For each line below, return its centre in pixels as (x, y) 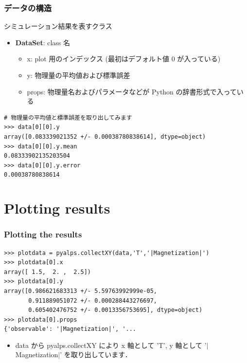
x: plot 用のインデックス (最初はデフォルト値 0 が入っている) (124, 59)
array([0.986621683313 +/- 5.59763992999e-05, (80, 291)
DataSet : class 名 (43, 42)
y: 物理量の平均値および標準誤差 (79, 75)
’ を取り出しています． (96, 354)
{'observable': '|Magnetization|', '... (70, 329)
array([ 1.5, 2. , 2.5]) (47, 272)
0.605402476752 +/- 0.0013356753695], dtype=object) (115, 310)
